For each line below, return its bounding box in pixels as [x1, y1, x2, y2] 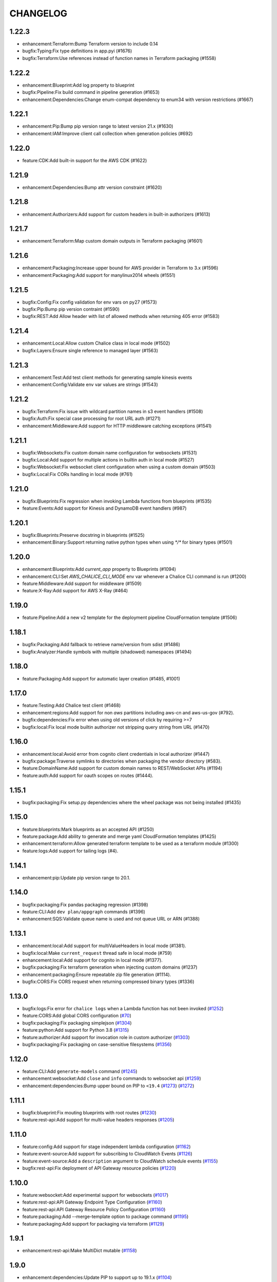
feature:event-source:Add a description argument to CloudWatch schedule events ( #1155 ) [22, 1158, 218, 1164]
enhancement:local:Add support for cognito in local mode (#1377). [22, 957, 163, 963]
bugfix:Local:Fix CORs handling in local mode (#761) [22, 471, 133, 477]
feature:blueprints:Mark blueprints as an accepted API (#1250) [22, 826, 154, 832]
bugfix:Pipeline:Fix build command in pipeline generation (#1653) [22, 89, 160, 95]
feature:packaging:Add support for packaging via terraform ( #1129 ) [22, 1220, 165, 1227]
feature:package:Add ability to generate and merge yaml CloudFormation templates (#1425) [22, 833, 216, 839]
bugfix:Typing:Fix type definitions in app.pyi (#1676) [22, 48, 132, 54]
